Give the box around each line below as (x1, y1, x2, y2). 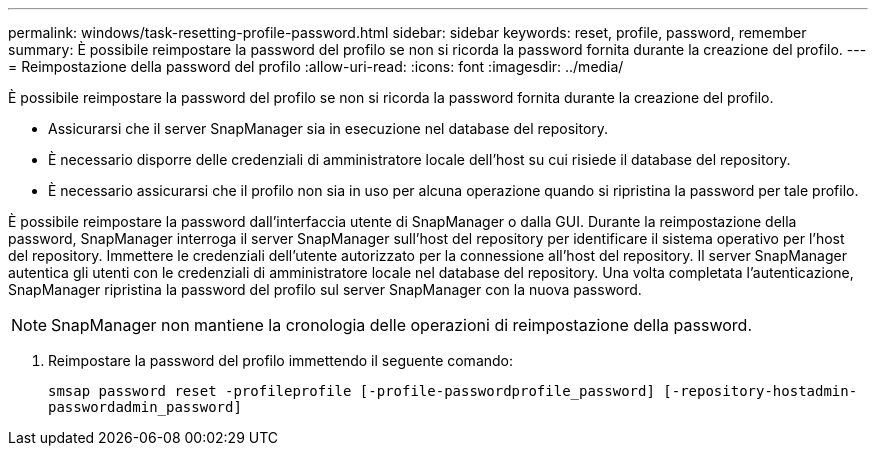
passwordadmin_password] (48, 399, 242, 415)
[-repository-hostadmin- (663, 383, 858, 399)
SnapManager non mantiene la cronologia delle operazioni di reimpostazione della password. (51, 315, 752, 335)
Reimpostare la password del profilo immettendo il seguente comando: (48, 352, 514, 369)
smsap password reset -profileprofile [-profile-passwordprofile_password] (48, 383, 655, 399)
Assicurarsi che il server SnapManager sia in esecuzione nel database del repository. (48, 120, 609, 137)
